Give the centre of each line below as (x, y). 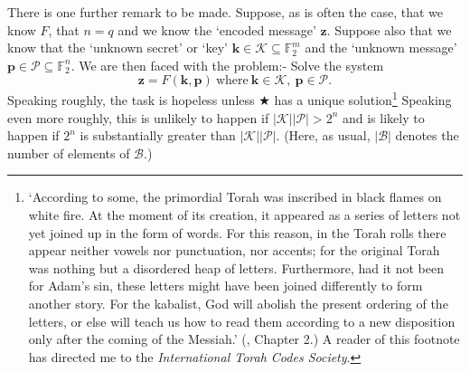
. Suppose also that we (389, 29)
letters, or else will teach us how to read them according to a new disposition (242, 321)
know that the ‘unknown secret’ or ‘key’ (117, 48)
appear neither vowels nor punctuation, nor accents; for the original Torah (234, 250)
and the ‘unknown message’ (381, 48)
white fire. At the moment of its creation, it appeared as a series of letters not (244, 215)
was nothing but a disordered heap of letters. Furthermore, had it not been (236, 267)
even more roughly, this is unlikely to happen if (138, 117)
